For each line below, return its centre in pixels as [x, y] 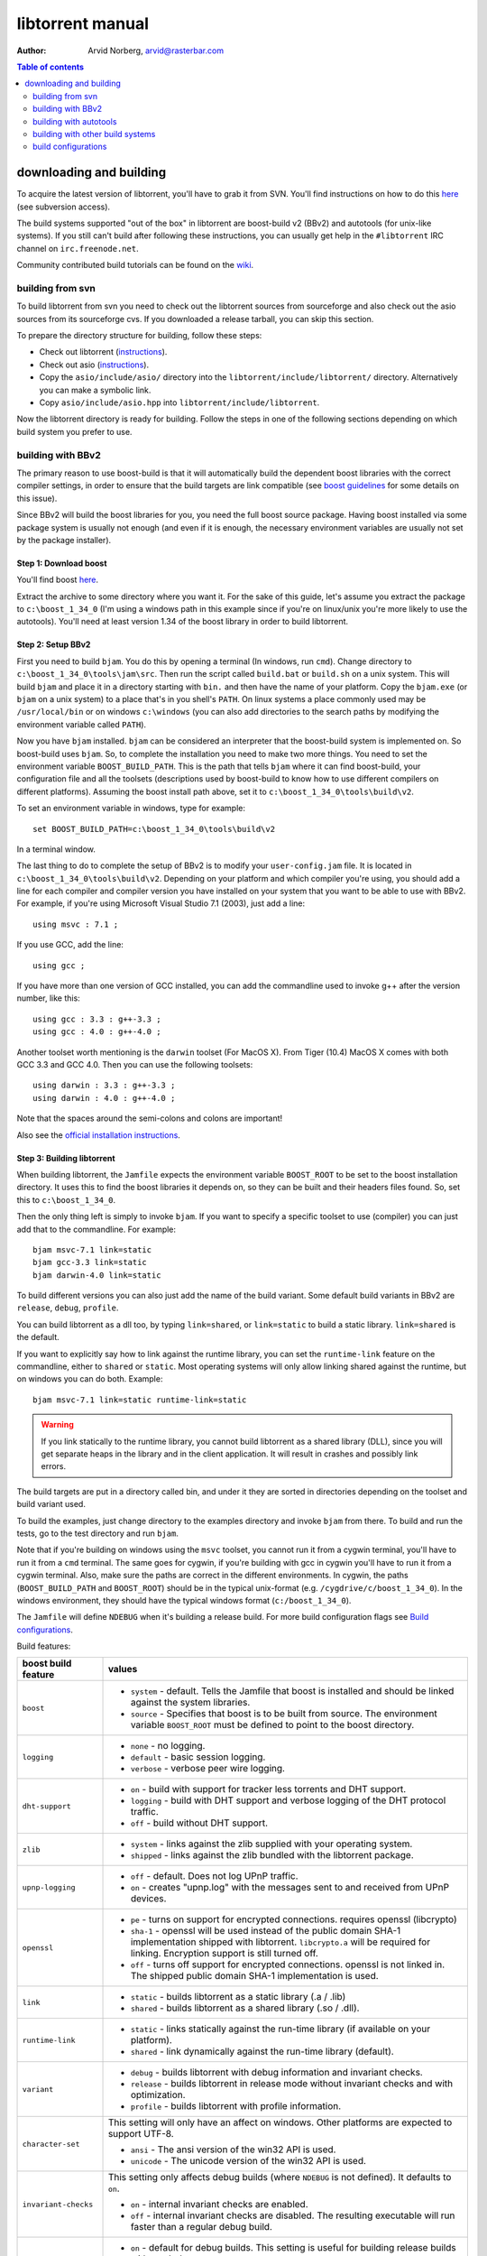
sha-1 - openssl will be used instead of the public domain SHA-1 [266, 1931]
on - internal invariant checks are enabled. [219, 2205]
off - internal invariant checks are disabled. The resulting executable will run [293, 2215]
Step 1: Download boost [62, 563]
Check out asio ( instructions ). [94, 365]
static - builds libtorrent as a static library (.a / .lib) [238, 1997]
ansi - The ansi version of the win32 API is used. [233, 2150]
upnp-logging [49, 1887]
